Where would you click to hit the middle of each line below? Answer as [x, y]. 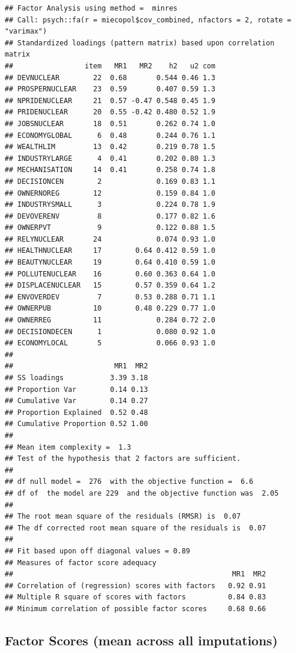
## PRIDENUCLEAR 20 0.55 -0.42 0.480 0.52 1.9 [110, 112]
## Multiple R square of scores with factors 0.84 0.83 [135, 597]
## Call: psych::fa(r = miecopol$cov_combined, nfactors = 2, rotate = [148, 20]
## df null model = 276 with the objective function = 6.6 [129, 482]
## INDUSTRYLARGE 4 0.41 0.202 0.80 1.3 [110, 158]
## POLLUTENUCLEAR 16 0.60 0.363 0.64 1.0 [110, 274]
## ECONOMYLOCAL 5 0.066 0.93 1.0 [110, 343]
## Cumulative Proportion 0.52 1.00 [77, 424]
